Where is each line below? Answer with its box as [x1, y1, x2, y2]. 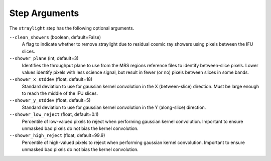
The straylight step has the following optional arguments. [9, 25, 134, 31]
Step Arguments [9, 8, 79, 19]
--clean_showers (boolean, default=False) [9, 34, 101, 40]
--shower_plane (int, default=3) [9, 55, 79, 61]
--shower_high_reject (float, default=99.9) [9, 132, 105, 138]
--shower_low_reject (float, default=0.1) [9, 111, 99, 117]
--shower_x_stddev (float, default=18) [9, 76, 93, 82]
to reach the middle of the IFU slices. [22, 90, 98, 96]
